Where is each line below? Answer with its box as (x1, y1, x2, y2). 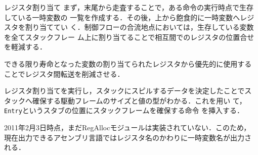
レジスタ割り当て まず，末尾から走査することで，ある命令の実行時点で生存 (4, 2, 253, 12)
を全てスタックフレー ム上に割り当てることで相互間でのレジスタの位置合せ (4, 31, 254, 42)
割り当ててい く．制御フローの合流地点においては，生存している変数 (25, 22, 254, 32)
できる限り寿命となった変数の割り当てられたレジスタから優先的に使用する (4, 58, 252, 69)
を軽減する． (4, 41, 47, 52)
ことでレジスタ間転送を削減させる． (4, 68, 124, 79)
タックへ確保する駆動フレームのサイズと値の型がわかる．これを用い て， (4, 95, 246, 106)
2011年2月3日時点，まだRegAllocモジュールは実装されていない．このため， (4, 122, 251, 132)
